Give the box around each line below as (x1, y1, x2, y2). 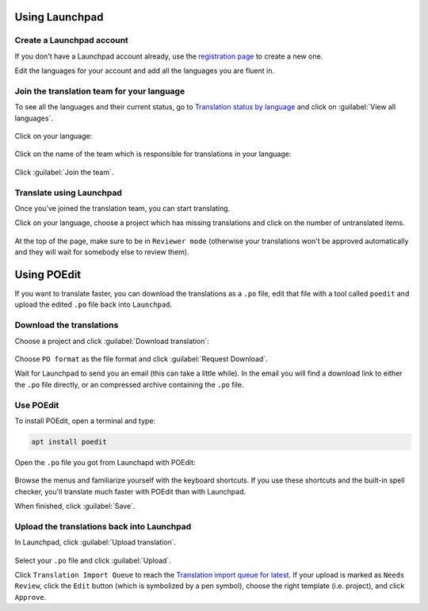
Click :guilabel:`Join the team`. (14, 167, 114, 177)
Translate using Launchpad (14, 187, 123, 198)
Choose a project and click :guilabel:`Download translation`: (14, 336, 209, 346)
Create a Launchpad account (14, 35, 128, 46)
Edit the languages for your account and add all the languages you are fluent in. (14, 66, 275, 75)
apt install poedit (31, 437, 107, 446)
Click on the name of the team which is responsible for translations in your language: (14, 149, 292, 158)
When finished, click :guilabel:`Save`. (14, 502, 136, 511)
